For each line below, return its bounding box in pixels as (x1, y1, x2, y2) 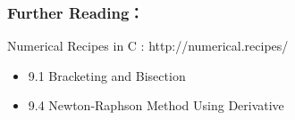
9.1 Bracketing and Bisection (28, 66, 186, 84)
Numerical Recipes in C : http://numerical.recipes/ (7, 36, 289, 55)
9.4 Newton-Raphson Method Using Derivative (28, 96, 284, 115)
